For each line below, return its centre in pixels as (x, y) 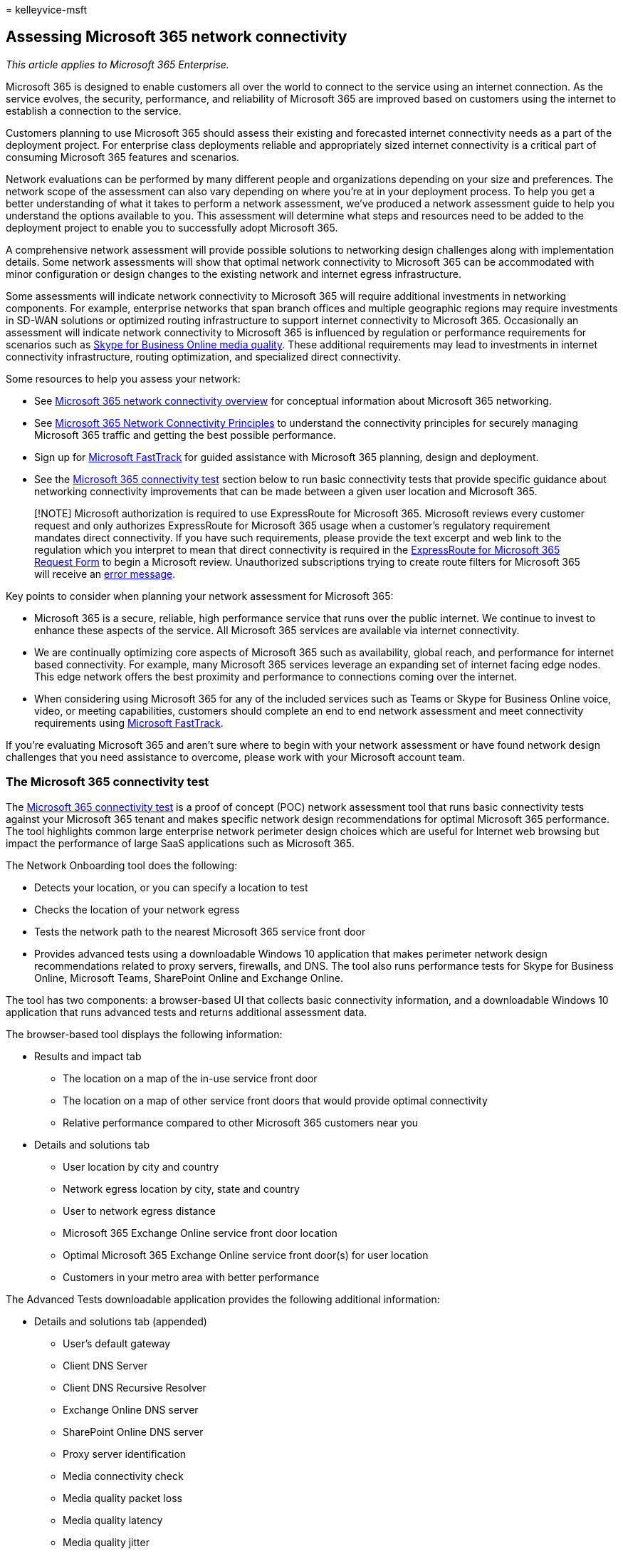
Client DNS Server (105, 1365)
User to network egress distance (139, 1211)
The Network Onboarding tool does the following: (122, 865)
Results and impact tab (88, 1056)
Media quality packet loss (122, 1498)
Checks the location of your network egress (137, 909)
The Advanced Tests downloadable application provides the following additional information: (223, 1299)
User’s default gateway (117, 1343)
